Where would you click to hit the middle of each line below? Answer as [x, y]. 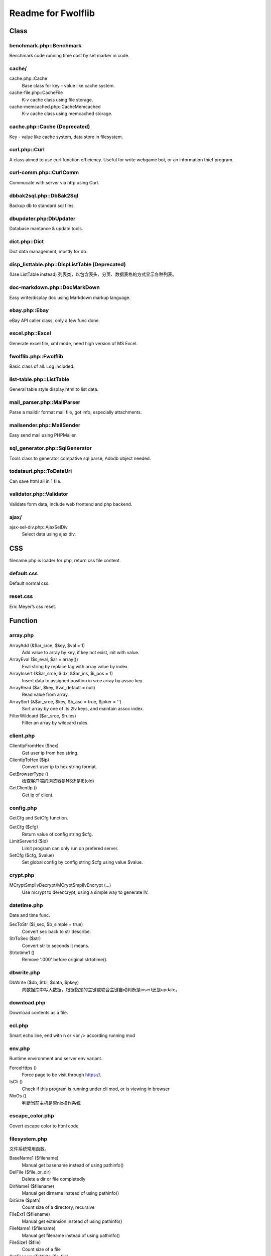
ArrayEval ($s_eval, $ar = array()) [44, 659]
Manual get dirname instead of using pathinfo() [71, 1193]
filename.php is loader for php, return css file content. [65, 561]
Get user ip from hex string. [50, 753]
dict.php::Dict [27, 241]
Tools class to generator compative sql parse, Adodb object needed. [80, 458]
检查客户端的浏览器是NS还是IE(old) [58, 781]
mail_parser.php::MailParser [45, 402]
